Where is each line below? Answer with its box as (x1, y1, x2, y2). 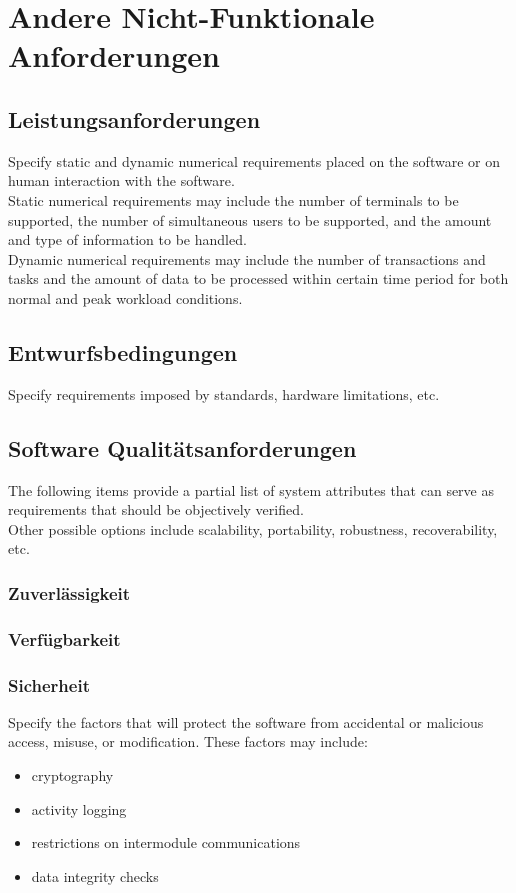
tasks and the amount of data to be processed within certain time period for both (8, 268, 509, 289)
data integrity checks (31, 865, 159, 886)
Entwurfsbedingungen (8, 336, 238, 367)
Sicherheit (8, 672, 90, 697)
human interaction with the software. (8, 170, 235, 191)
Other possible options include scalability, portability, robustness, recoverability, (8, 518, 498, 539)
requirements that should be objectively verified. (8, 499, 304, 520)
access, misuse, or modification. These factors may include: (8, 731, 368, 752)
